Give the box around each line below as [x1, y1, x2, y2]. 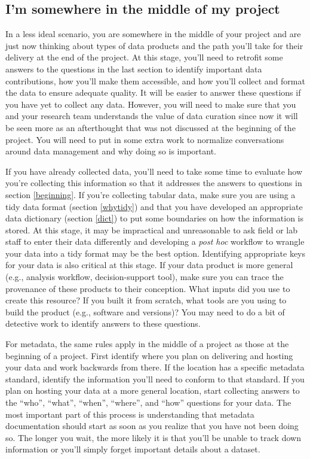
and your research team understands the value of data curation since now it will [5, 110, 298, 122]
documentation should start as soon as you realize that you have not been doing [5, 420, 299, 432]
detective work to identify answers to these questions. [5, 317, 201, 330]
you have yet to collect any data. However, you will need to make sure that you [5, 98, 296, 110]
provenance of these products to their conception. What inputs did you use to [5, 282, 290, 294]
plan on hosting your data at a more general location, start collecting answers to [5, 384, 300, 397]
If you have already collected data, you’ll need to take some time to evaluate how [5, 165, 303, 177]
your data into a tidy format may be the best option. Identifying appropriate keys [5, 247, 306, 259]
